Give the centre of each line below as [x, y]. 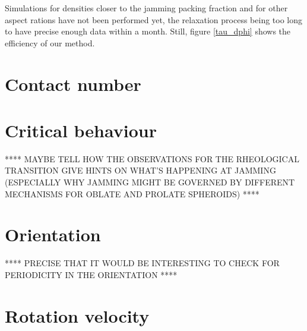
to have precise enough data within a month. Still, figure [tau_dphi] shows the [148, 31]
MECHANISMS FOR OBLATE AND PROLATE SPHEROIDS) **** [132, 193]
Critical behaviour [81, 130]
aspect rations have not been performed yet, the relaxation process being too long [154, 19]
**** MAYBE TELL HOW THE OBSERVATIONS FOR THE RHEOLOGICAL [152, 158]
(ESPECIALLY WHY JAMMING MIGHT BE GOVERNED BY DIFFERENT [150, 182]
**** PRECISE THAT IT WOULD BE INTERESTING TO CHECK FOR [142, 263]
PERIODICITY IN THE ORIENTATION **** [91, 274]
